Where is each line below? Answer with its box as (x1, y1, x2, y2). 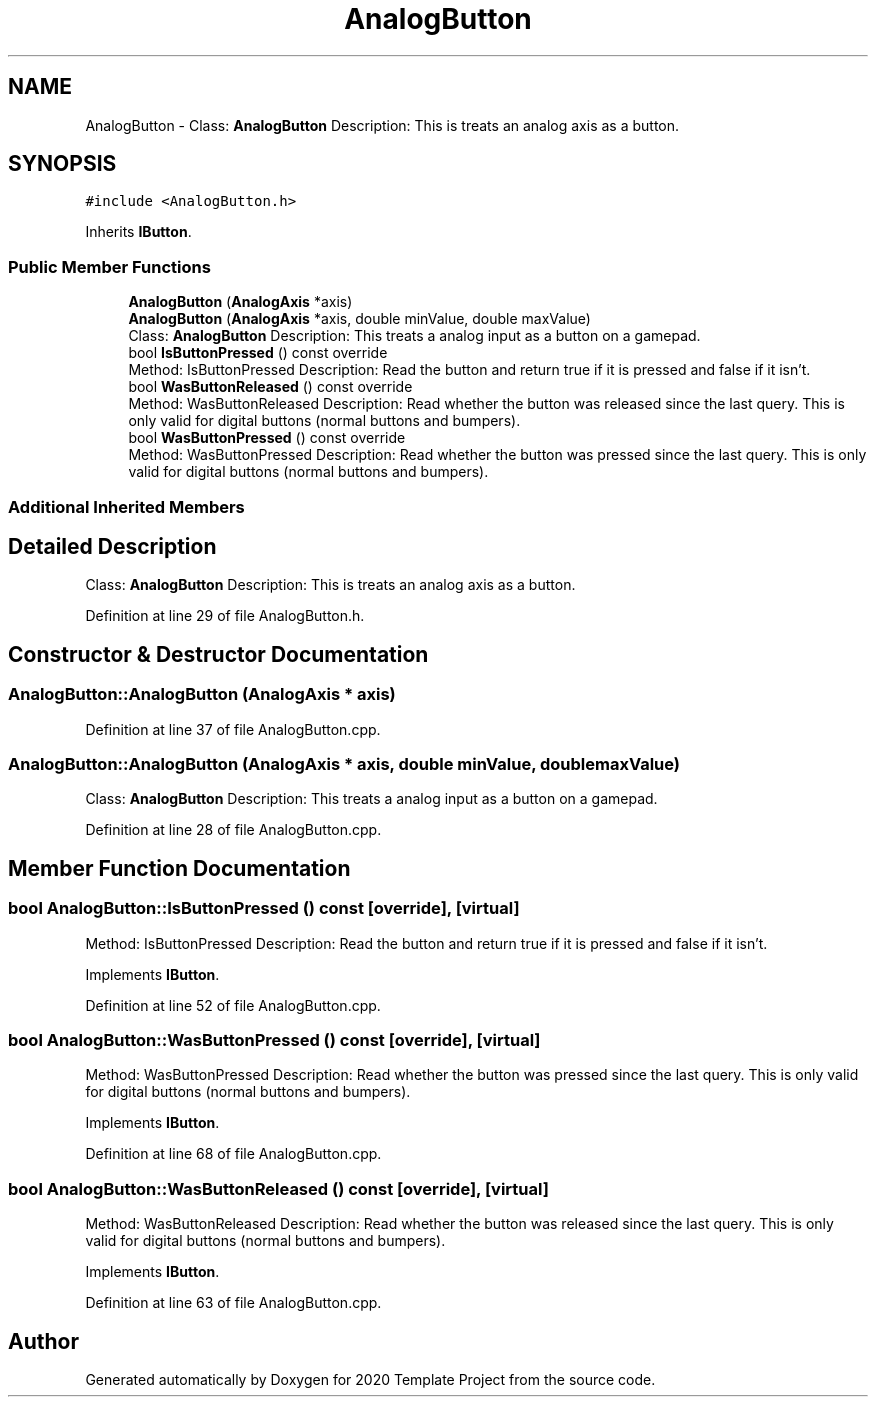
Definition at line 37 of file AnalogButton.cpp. (85, 720, 381, 738)
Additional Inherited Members (8, 496, 245, 517)
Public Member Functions (8, 256, 211, 277)
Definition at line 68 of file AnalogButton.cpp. (85, 1145, 382, 1163)
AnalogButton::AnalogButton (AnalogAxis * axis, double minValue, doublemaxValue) (8, 754, 680, 774)
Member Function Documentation (8, 855, 351, 881)
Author (8, 1328, 79, 1354)
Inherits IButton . (85, 223, 192, 241)
